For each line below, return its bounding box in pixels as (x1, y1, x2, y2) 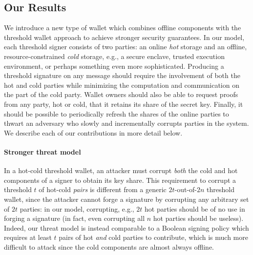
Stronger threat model (4, 146, 81, 157)
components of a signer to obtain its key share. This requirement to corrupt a (4, 175, 236, 185)
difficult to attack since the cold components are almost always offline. (4, 241, 214, 252)
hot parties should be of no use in (145, 203, 245, 214)
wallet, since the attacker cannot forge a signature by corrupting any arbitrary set (4, 194, 249, 204)
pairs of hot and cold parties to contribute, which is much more (59, 232, 248, 242)
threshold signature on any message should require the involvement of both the (4, 70, 240, 80)
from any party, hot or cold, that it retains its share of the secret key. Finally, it (4, 98, 243, 109)
